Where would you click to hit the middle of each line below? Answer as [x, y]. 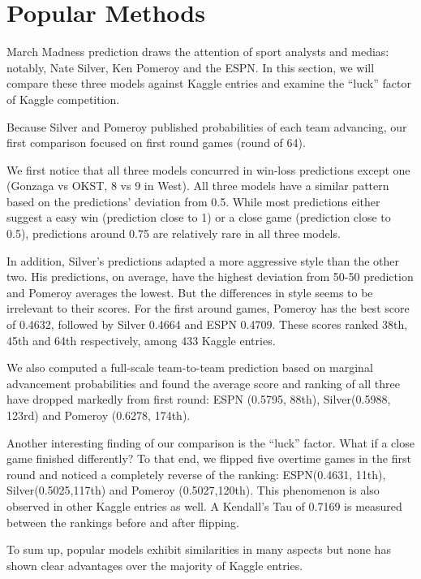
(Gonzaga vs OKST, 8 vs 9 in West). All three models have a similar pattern [198, 186]
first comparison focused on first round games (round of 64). [156, 143]
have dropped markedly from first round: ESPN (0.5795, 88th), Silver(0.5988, [199, 399]
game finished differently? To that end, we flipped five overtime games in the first [209, 458]
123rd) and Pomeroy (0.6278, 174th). [99, 415]
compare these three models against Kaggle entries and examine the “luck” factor [209, 83]
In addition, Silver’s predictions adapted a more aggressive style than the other [203, 260]
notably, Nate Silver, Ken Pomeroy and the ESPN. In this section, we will [191, 67]
